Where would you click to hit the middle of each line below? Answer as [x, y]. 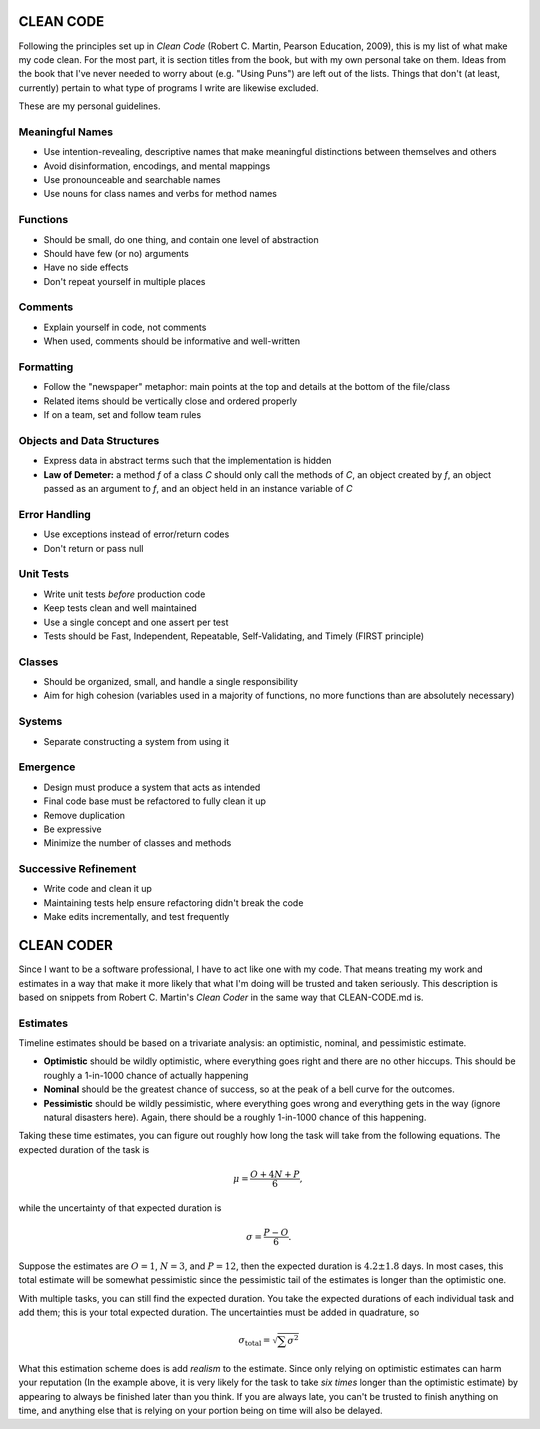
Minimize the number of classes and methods [137, 843]
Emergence [47, 767]
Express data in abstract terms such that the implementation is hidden [187, 461]
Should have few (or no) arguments [116, 253]
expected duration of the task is [84, 1149]
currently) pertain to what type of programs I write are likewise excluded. [168, 87]
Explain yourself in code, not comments [125, 327]
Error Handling [55, 514]
